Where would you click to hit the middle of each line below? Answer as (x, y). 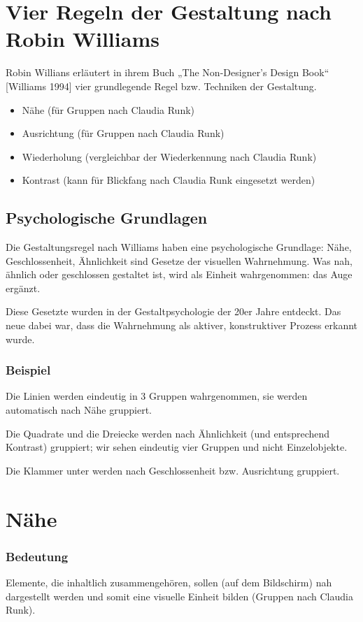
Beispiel (28, 370)
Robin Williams (83, 39)
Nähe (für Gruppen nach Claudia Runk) (108, 109)
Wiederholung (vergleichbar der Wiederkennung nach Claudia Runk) (169, 156)
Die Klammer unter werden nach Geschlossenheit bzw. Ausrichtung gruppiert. (173, 470)
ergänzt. (23, 288)
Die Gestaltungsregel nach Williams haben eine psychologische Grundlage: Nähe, (179, 247)
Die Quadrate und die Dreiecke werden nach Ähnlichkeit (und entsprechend (168, 433)
